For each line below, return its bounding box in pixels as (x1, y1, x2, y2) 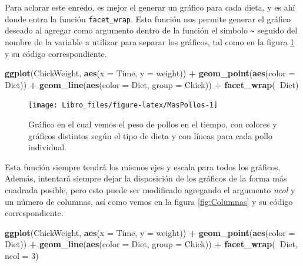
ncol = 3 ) (5, 249, 39, 261)
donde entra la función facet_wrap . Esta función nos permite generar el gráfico (5, 12, 291, 25)
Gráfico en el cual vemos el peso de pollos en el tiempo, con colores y (28, 117, 277, 130)
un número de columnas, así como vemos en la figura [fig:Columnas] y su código (5, 195, 293, 207)
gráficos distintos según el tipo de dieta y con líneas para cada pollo (28, 129, 273, 142)
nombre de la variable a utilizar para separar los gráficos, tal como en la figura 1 (5, 35, 295, 48)
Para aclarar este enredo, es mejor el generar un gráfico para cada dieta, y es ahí (5, 1, 295, 13)
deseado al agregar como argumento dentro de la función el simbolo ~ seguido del (5, 24, 298, 36)
